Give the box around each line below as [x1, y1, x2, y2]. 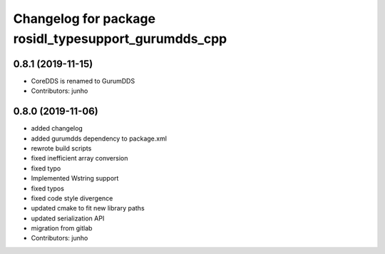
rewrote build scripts [31, 143, 92, 153]
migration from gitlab [31, 224, 93, 233]
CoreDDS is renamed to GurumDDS [31, 76, 135, 85]
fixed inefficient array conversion [31, 154, 128, 163]
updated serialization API [31, 214, 105, 223]
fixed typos [31, 184, 64, 193]
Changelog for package [13, 11, 156, 26]
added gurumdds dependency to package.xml [31, 134, 168, 143]
